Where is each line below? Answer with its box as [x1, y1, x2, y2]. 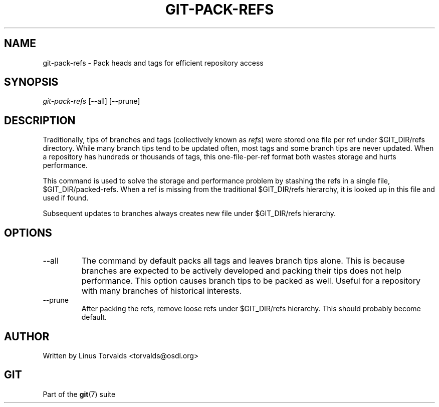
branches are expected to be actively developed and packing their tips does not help [81, 266, 401, 276]
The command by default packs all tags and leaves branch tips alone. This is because [81, 256, 405, 266]
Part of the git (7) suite [43, 389, 116, 398]
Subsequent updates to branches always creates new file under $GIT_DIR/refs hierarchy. [43, 209, 336, 218]
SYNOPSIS [4, 76, 59, 89]
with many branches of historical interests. [81, 286, 242, 296]
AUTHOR [4, 330, 50, 343]
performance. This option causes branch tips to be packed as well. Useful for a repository [81, 276, 420, 286]
